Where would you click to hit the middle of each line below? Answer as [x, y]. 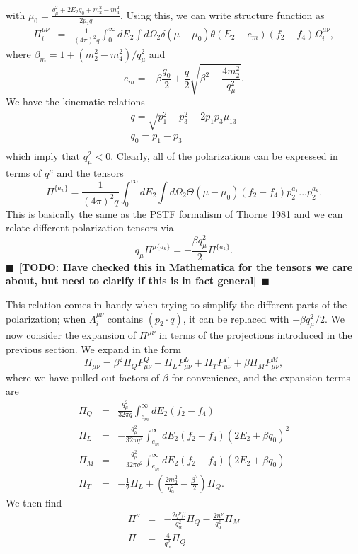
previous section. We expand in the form [93, 348]
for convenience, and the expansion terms [261, 377]
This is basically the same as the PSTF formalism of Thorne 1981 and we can [174, 213]
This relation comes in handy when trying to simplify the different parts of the [177, 304]
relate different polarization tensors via [90, 227]
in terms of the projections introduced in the [255, 335]
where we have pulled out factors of [83, 377]
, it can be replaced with [236, 318]
